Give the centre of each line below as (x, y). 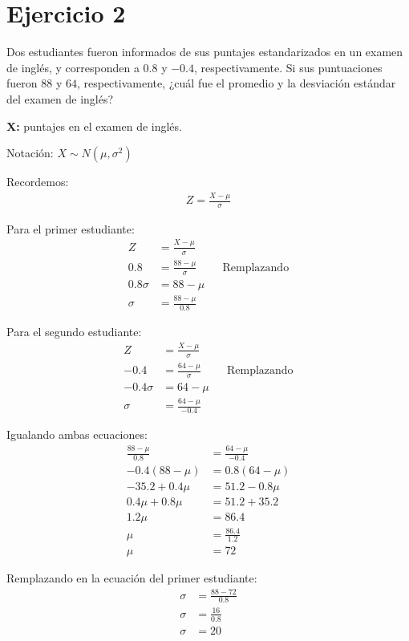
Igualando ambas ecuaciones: (77, 434)
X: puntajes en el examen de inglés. (94, 126)
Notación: (30, 153)
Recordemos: (38, 182)
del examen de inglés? (60, 98)
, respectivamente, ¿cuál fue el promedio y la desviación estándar (236, 83)
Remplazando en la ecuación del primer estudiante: (132, 578)
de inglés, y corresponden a (73, 67)
